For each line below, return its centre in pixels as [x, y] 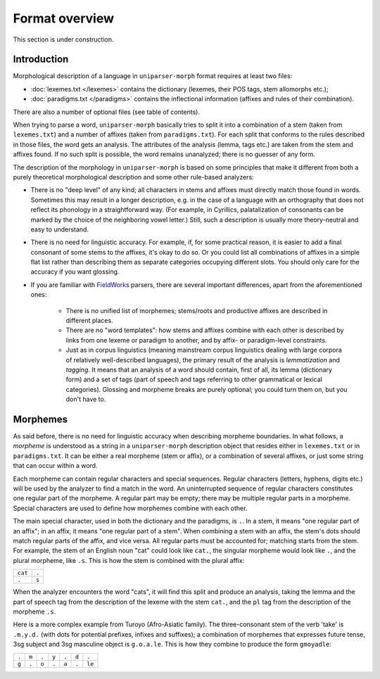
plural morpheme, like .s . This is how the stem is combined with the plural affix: [129, 560]
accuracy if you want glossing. [75, 272]
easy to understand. [60, 229]
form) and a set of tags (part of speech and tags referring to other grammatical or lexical [194, 379]
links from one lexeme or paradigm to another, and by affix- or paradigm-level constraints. [196, 340]
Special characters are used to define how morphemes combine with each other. [130, 508]
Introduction [41, 59]
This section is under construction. [63, 39]
